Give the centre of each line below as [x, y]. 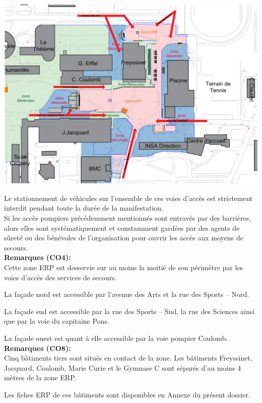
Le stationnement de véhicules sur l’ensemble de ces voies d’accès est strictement [128, 198]
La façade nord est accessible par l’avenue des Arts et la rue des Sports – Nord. [127, 294]
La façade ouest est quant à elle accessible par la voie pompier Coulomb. [116, 338]
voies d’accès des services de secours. [60, 277]
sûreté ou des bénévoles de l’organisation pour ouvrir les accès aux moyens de [124, 238]
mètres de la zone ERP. [40, 377]
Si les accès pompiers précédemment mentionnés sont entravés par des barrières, [128, 217]
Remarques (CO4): [38, 257]
